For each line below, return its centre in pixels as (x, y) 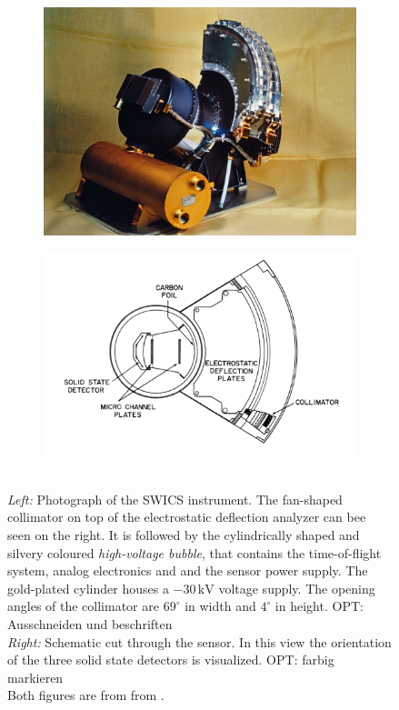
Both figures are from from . (86, 695)
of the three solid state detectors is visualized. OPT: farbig (171, 660)
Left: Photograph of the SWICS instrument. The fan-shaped (175, 499)
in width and (220, 606)
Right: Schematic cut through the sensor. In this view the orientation (199, 641)
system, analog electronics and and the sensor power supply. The (188, 570)
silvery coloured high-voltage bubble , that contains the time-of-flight (195, 552)
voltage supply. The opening (297, 588)
